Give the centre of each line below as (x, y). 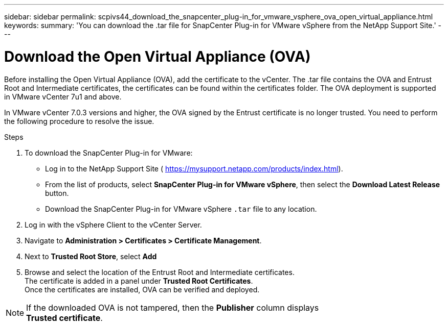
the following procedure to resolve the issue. (79, 121)
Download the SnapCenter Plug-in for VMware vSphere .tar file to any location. (181, 209)
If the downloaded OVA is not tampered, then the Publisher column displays (173, 307)
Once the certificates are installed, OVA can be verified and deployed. (142, 289)
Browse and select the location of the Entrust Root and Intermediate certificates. (160, 272)
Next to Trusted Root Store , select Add (91, 256)
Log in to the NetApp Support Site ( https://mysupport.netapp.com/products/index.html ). (194, 168)
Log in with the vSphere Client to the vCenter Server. (113, 224)
